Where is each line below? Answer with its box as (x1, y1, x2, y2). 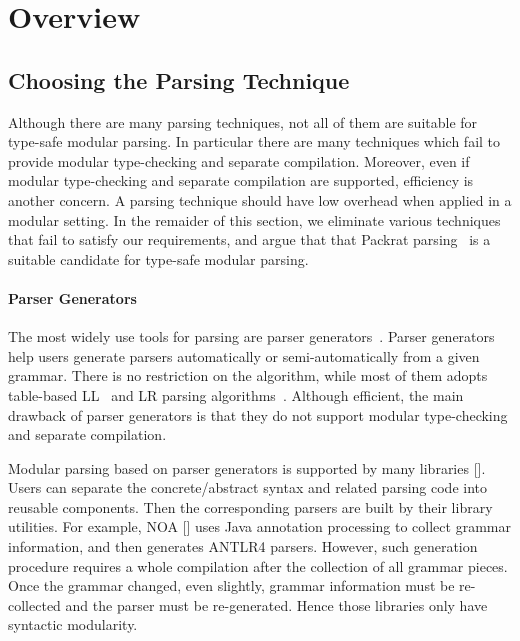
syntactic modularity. (8, 614, 138, 635)
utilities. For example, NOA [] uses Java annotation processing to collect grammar (8, 516, 511, 537)
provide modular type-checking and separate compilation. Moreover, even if (8, 150, 470, 171)
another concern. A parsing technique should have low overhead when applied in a (8, 189, 512, 210)
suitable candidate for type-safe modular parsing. (8, 248, 309, 269)
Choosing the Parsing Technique (8, 64, 350, 95)
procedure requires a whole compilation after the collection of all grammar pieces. (8, 555, 508, 576)
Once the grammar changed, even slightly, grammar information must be (8, 575, 455, 596)
